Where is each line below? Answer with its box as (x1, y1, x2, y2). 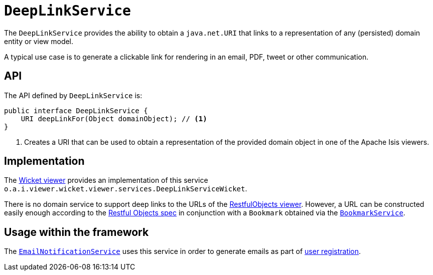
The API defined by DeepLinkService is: (4, 91, 142, 100)
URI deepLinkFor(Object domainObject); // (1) (21, 114, 207, 123)
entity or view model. (4, 37, 74, 46)
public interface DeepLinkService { (4, 106, 148, 115)
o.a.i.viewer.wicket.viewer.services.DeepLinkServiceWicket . (4, 184, 247, 193)
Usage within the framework (4, 225, 149, 238)
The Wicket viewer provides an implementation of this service (4, 176, 208, 185)
